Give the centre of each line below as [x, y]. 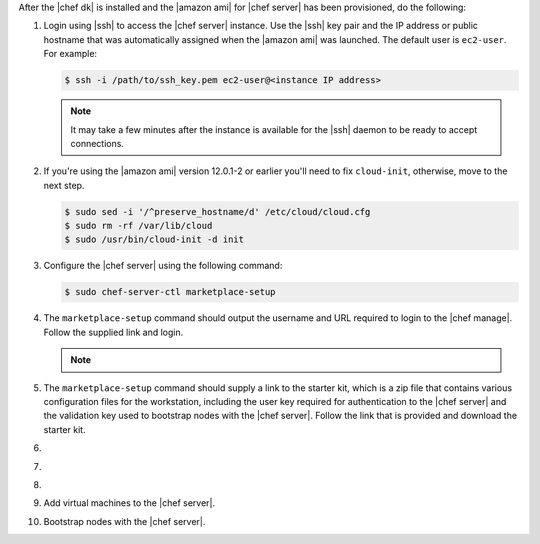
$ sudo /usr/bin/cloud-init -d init [154, 239]
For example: [70, 54]
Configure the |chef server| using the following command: [163, 266]
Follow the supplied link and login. [113, 332]
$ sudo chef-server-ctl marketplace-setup [170, 292]
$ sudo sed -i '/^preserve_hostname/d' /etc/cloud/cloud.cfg [217, 211]
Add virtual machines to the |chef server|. [129, 503]
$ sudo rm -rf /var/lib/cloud [138, 226]
